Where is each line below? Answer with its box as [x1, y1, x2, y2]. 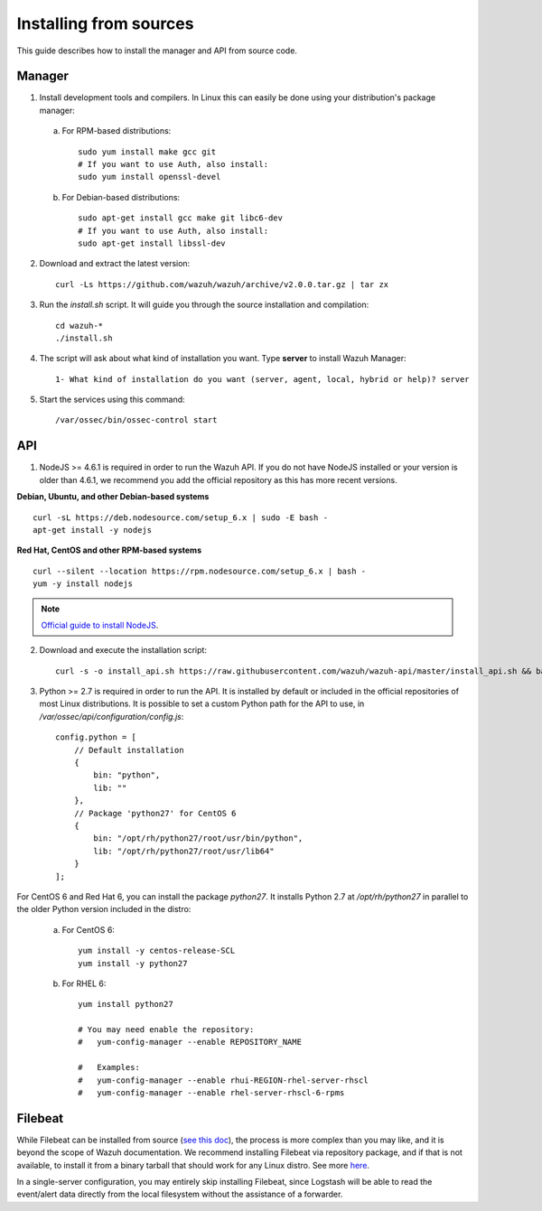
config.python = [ [55, 732, 137, 742]
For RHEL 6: [61, 978, 107, 989]
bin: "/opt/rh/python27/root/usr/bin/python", [93, 834, 304, 843]
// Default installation [73, 745, 184, 755]
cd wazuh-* [55, 321, 104, 331]
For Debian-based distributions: [61, 191, 181, 202]
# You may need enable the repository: [78, 1025, 255, 1035]
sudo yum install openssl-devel [78, 172, 221, 182]
